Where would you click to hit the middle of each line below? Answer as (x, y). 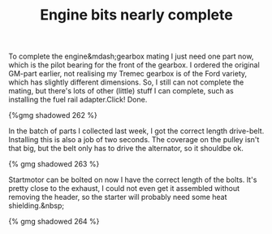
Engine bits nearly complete (136, 15)
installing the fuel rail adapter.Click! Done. (78, 100)
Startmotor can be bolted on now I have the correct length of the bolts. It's (133, 180)
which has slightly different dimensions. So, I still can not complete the (126, 82)
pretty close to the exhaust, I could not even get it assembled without (124, 188)
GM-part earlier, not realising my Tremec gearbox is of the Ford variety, (128, 74)
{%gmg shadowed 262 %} (53, 115)
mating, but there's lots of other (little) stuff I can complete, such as (121, 91)
